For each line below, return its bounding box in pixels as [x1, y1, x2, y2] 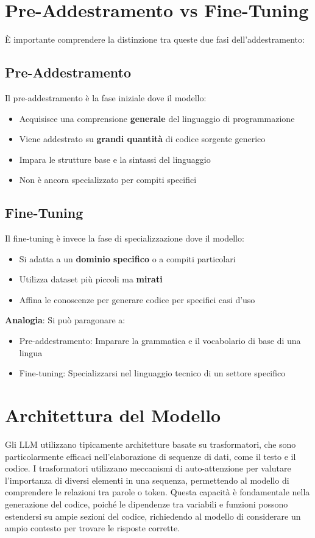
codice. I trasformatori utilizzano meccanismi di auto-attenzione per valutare [5, 462, 291, 475]
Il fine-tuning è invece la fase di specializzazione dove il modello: [5, 232, 244, 245]
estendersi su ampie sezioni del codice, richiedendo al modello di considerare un [5, 509, 301, 522]
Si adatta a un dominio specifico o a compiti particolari [19, 252, 236, 265]
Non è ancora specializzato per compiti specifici [19, 173, 197, 186]
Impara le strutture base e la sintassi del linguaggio [19, 152, 211, 165]
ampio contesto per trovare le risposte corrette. [5, 522, 180, 534]
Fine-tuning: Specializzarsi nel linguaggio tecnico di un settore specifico [19, 367, 286, 379]
